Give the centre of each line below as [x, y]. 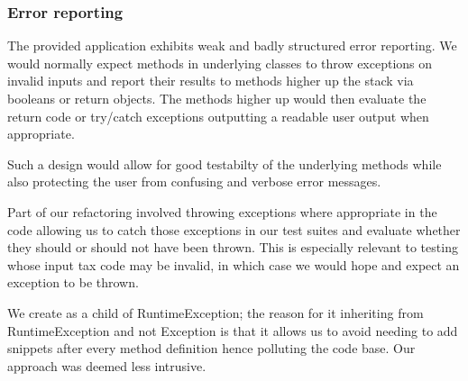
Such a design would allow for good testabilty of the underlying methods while [225, 163]
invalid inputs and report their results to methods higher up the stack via [211, 81]
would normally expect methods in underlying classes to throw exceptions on [220, 63]
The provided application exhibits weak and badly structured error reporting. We [232, 45]
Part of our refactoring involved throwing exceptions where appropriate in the [222, 211]
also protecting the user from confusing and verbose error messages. [194, 181]
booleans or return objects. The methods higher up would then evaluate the [217, 98]
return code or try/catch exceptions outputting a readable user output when [218, 116]
